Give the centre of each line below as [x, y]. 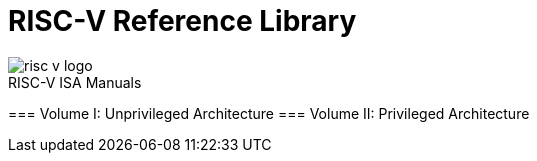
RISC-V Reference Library [182, 21]
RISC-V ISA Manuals [75, 82]
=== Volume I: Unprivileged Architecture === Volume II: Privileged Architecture [269, 113]
